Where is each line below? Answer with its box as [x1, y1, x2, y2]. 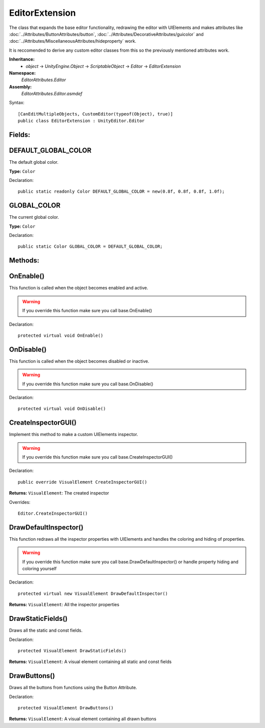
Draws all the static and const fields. [9, 627, 83, 634]
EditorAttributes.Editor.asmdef [21, 91, 82, 97]
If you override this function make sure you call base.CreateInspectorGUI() [22, 454, 173, 460]
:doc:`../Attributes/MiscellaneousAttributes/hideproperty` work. [9, 38, 137, 44]
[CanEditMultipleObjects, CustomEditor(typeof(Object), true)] [18, 111, 173, 116]
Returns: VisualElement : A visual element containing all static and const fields [9, 659, 172, 665]
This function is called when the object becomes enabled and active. [9, 285, 148, 291]
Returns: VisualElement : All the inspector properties [9, 602, 120, 608]
